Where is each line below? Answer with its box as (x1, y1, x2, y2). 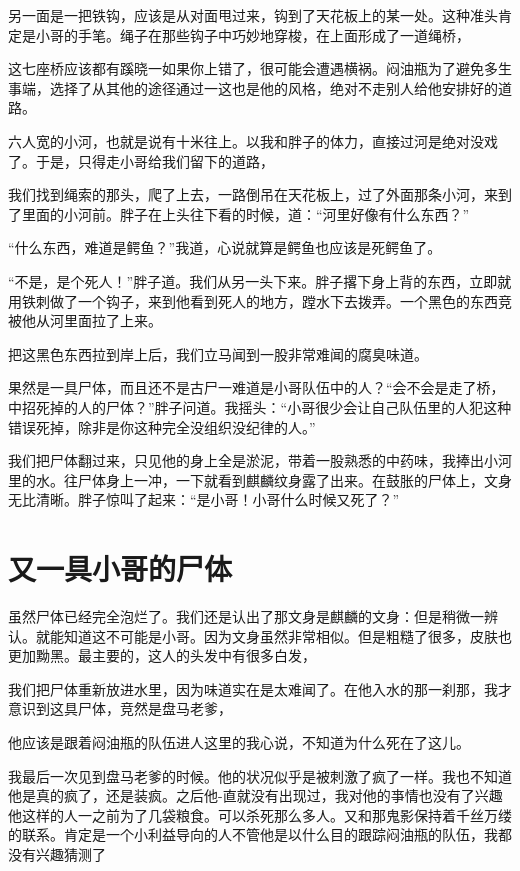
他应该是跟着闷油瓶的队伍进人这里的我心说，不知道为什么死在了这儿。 (8, 731, 470, 752)
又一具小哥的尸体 (8, 548, 233, 589)
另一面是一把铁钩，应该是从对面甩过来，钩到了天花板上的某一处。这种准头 (8, 5, 498, 25)
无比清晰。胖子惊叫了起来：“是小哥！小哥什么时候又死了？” (8, 489, 400, 510)
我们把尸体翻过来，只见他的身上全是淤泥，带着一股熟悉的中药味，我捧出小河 (8, 450, 512, 471)
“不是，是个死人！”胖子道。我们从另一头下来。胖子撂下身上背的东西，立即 (8, 270, 498, 291)
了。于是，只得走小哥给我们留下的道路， (8, 150, 274, 171)
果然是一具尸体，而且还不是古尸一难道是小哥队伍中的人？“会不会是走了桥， (8, 377, 505, 398)
